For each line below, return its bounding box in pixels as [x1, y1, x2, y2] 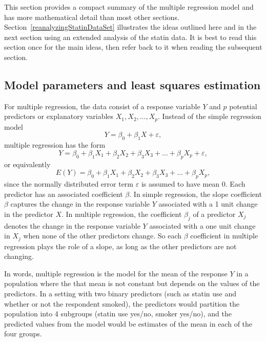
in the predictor [4, 208, 53, 219]
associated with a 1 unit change [158, 198, 258, 209]
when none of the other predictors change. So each [23, 230, 182, 241]
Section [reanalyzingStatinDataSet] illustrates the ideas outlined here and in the [4, 22, 257, 32]
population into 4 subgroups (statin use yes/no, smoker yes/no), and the [4, 308, 232, 319]
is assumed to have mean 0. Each [141, 178, 245, 189]
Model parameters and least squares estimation [4, 76, 261, 92]
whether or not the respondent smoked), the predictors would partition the [4, 298, 239, 309]
